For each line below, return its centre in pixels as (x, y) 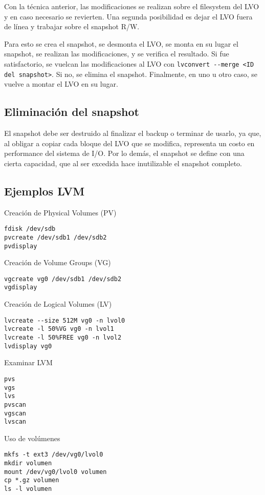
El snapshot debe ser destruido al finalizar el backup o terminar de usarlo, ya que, (133, 133)
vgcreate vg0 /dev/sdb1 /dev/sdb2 (63, 279)
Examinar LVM (28, 362)
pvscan (15, 404)
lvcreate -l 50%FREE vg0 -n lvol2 (63, 338)
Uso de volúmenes (32, 438)
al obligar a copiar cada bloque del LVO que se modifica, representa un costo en (129, 143)
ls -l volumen (28, 489)
